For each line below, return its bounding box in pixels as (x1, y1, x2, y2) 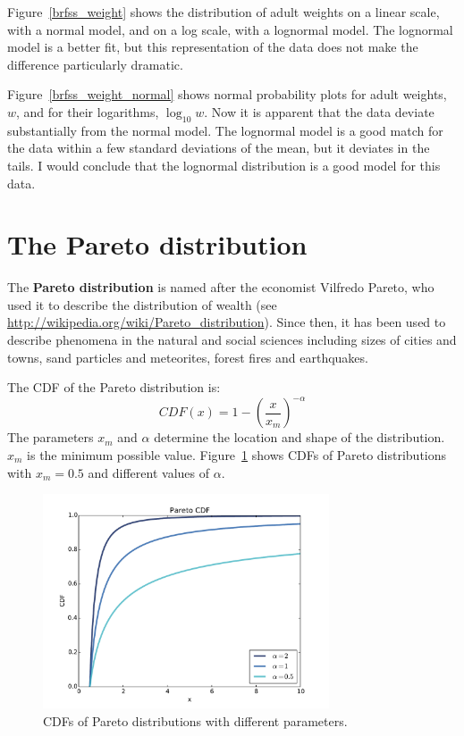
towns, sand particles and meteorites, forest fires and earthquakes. (7, 347, 368, 366)
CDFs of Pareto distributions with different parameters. (43, 711, 348, 730)
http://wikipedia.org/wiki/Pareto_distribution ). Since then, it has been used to (7, 313, 446, 331)
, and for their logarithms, (16, 102, 159, 121)
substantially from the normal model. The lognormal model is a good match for (7, 121, 443, 139)
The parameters (7, 428, 94, 447)
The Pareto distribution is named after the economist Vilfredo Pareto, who (7, 278, 434, 297)
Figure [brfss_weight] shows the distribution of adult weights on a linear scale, (7, 3, 440, 21)
